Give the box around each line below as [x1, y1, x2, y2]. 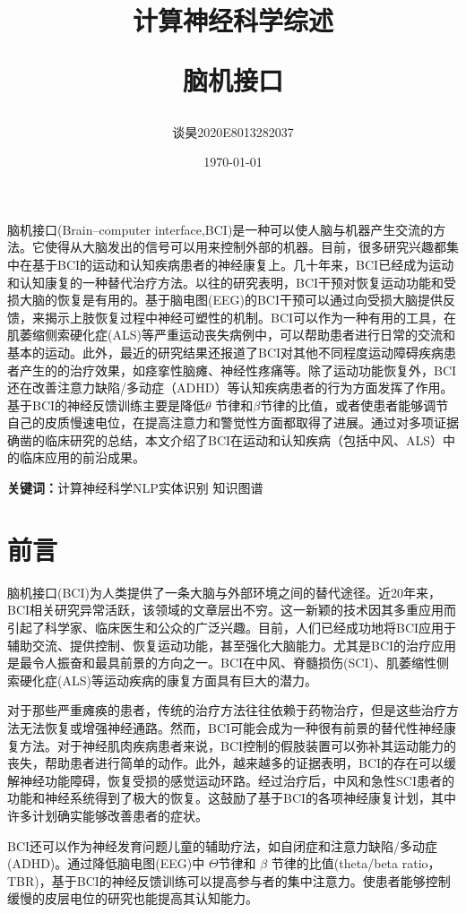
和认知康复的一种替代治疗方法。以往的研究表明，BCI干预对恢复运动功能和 [7, 272, 444, 291]
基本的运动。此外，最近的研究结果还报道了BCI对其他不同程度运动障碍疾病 [7, 342, 444, 361]
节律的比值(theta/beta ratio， [271, 854, 441, 873]
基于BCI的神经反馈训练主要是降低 [7, 395, 206, 414]
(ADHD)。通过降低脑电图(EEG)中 [7, 854, 205, 873]
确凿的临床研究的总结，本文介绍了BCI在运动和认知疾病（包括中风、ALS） [7, 430, 444, 449]
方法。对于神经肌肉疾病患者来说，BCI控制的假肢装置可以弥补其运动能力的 [19, 736, 457, 754]
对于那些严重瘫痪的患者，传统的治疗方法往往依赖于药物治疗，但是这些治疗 [7, 701, 446, 719]
